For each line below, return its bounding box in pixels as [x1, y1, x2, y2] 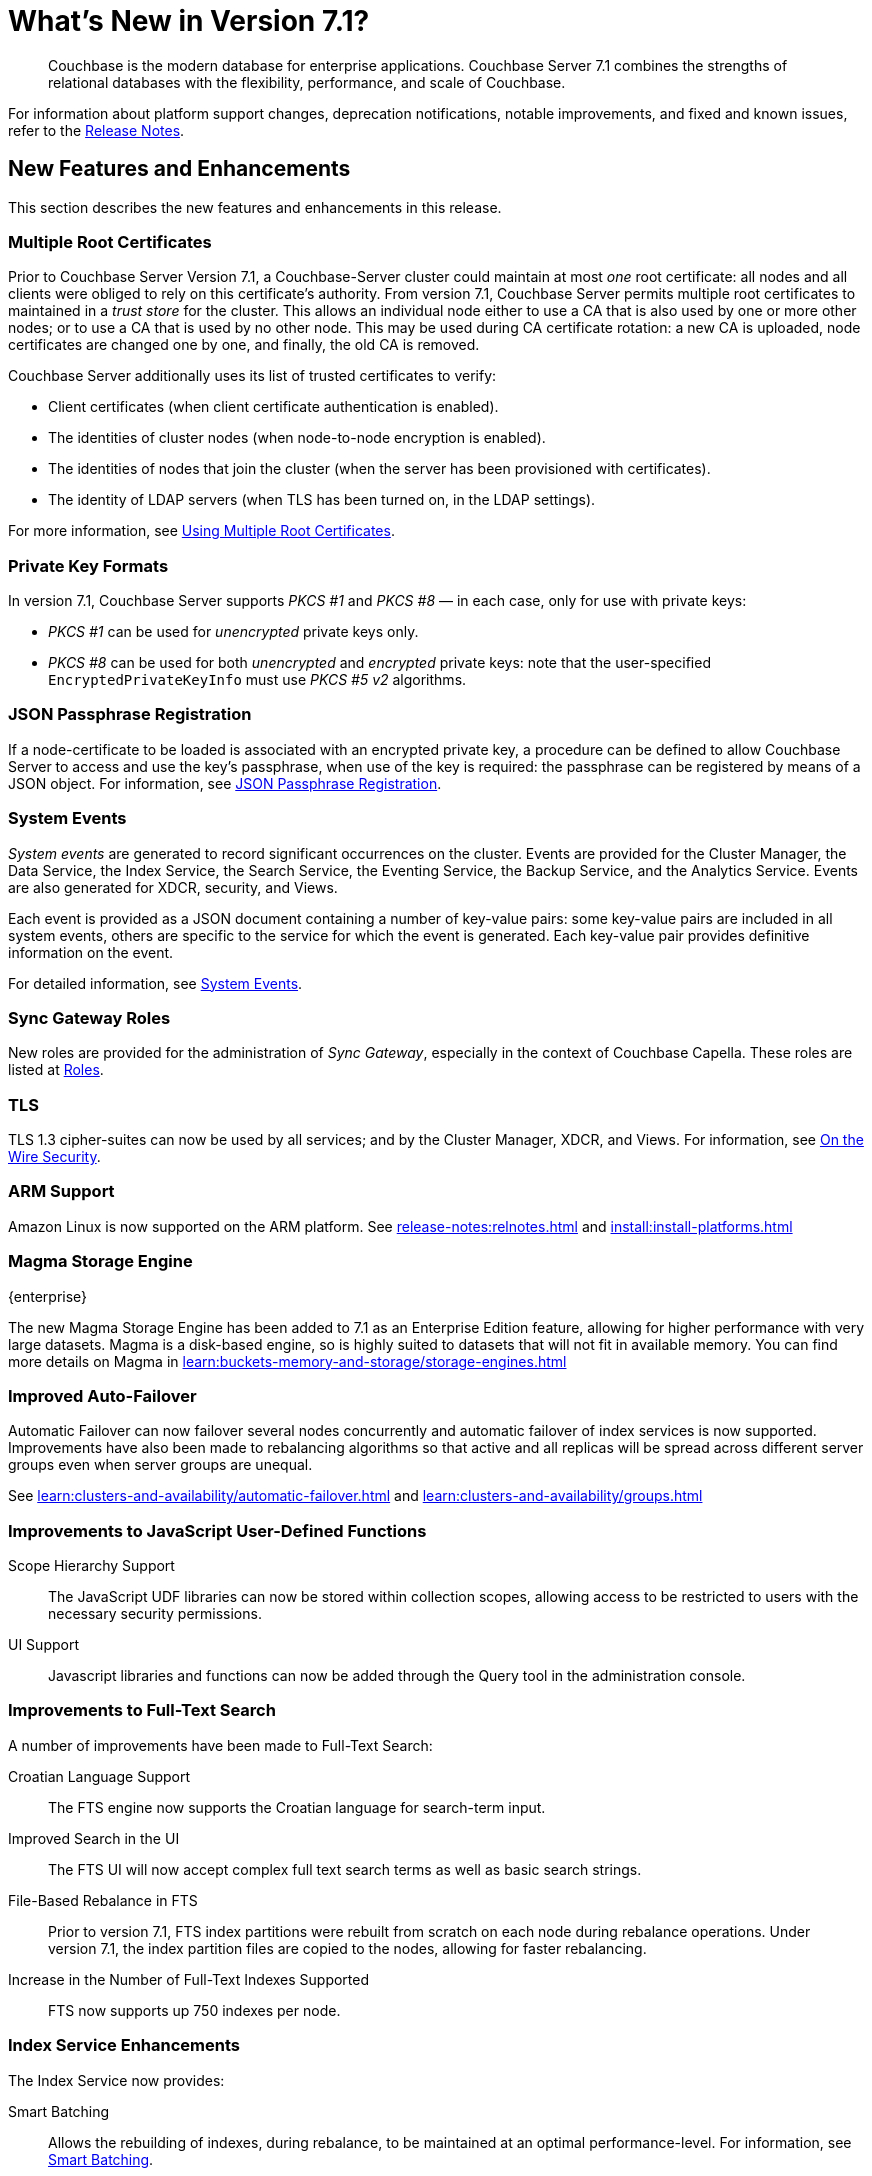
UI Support [8, 1636, 79, 1654]
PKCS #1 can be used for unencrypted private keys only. [48, 623, 419, 641]
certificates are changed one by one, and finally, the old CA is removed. [8, 336, 480, 354]
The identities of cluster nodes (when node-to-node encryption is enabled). [48, 429, 546, 447]
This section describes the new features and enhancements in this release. [8, 198, 502, 216]
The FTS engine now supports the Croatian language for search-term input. [48, 1798, 546, 1816]
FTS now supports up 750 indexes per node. [48, 2001, 341, 2019]
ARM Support [8, 1181, 115, 1202]
